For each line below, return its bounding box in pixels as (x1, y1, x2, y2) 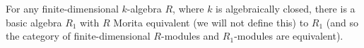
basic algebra (6, 15, 62, 29)
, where (172, 1, 204, 15)
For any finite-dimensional (6, 1, 119, 15)
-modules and (160, 29, 220, 43)
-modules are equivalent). (234, 29, 344, 43)
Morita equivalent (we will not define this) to (113, 15, 309, 29)
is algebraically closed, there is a (216, 1, 356, 15)
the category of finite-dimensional (6, 29, 151, 43)
